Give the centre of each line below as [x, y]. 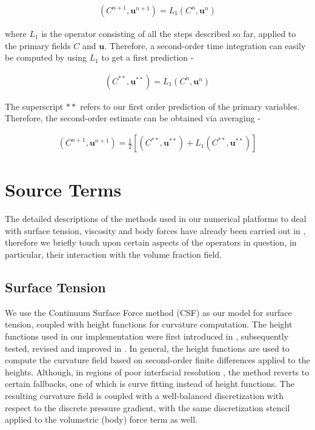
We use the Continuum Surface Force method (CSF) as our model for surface [148, 312]
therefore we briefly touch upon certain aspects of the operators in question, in [151, 242]
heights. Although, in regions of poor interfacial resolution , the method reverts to [157, 371]
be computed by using [46, 57]
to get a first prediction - [148, 57]
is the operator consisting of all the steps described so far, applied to [169, 34]
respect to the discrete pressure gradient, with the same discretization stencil [148, 407]
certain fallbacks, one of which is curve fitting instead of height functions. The [150, 384]
